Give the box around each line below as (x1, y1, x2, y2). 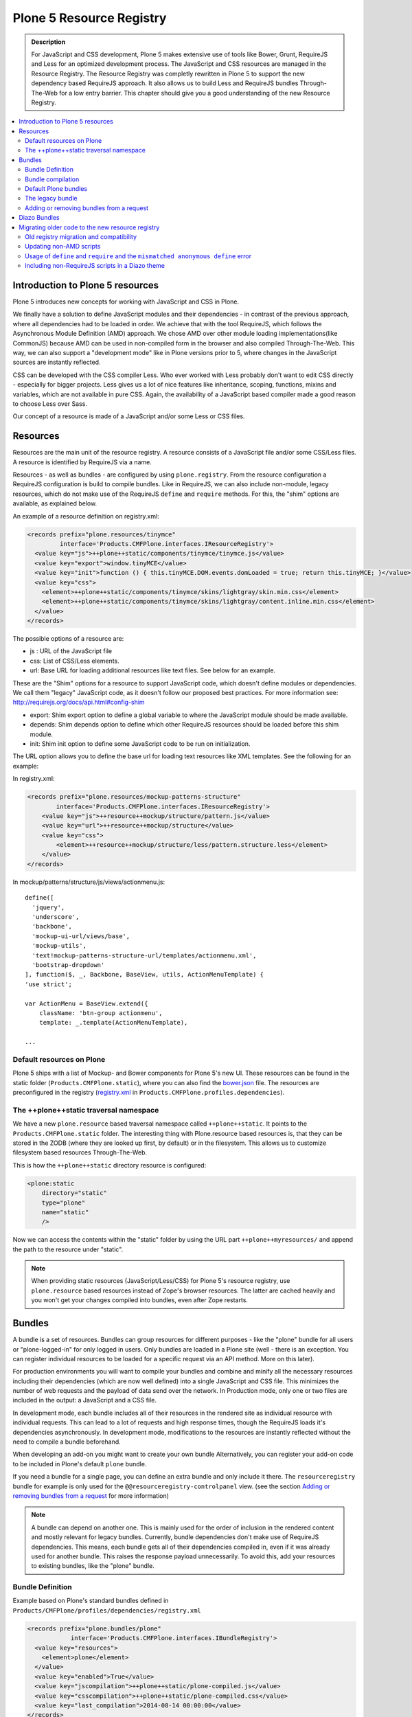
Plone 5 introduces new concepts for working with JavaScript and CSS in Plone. (12, 297, 240, 306)
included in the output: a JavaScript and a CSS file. (12, 1396, 157, 1405)
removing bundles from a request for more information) (12, 1491, 170, 1500)
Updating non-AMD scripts (25, 242, 101, 251)
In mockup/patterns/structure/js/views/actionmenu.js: (12, 878, 165, 886)
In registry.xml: (12, 775, 55, 783)
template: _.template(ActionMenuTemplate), (38, 1019, 188, 1027)
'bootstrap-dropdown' (32, 961, 105, 968)
